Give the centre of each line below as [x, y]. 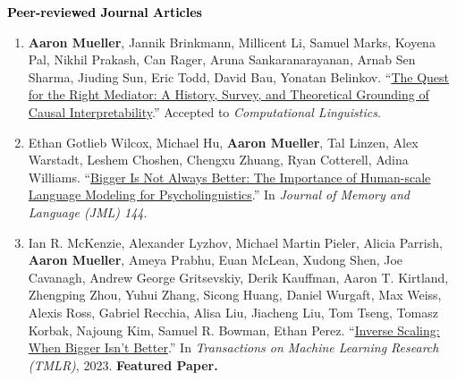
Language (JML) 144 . [88, 212]
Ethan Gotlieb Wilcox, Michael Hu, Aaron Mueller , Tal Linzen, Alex [223, 142]
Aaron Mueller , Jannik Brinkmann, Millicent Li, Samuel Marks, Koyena [232, 42]
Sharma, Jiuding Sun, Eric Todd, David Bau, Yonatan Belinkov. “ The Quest [239, 76]
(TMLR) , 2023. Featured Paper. [123, 364]
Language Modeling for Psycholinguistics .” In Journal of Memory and [219, 195]
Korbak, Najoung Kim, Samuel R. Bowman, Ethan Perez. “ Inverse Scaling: [234, 330]
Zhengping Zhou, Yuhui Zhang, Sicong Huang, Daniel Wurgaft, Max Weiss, [235, 295]
